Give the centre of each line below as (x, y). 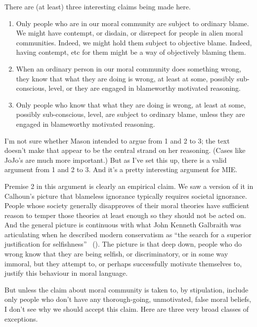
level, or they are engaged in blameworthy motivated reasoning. (145, 88)
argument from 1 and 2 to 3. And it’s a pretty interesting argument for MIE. (121, 169)
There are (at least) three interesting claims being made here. (98, 6)
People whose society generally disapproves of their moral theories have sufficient (127, 205)
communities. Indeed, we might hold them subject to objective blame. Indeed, (134, 42)
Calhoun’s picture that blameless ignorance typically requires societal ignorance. (126, 196)
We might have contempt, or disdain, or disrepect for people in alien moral (129, 33)
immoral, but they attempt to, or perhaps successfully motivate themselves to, (123, 263)
